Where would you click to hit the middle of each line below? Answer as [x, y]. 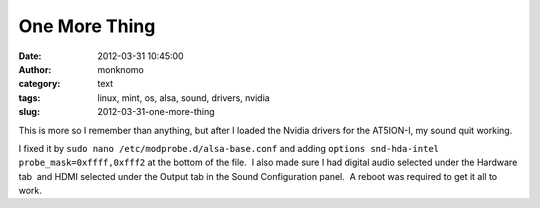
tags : [29, 97]
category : [39, 84]
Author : [35, 69]
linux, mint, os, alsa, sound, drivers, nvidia [183, 97]
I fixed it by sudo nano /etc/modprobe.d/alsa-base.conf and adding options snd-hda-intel [229, 148]
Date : [30, 56]
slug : [29, 112]
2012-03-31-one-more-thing [156, 112]
